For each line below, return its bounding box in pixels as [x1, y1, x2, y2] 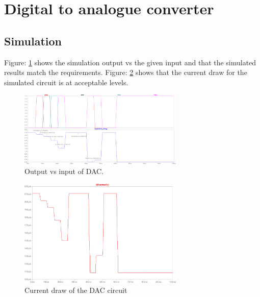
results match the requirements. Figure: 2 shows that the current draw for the [4, 67, 247, 78]
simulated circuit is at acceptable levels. [4, 77, 128, 87]
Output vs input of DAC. [24, 166, 104, 177]
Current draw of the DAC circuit [24, 285, 127, 295]
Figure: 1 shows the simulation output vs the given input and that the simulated [4, 57, 256, 67]
